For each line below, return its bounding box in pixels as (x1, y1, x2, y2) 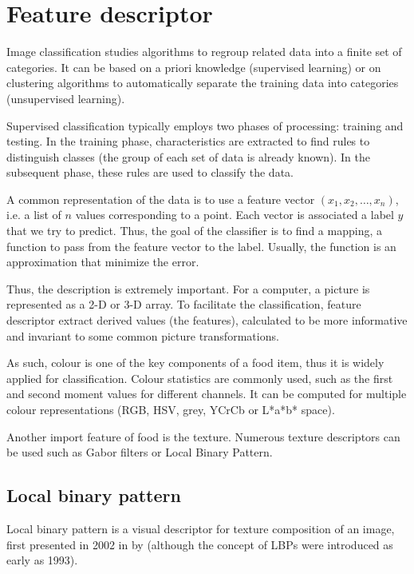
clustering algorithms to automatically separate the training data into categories (6, 74, 399, 91)
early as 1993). (6, 552, 78, 568)
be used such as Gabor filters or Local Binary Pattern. (6, 444, 273, 460)
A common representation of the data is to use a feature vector (6, 190, 315, 207)
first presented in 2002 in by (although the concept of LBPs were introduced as (6, 536, 393, 552)
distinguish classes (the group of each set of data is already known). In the (6, 148, 370, 165)
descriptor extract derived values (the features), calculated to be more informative (6, 312, 408, 329)
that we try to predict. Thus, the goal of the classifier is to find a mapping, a (6, 222, 382, 239)
